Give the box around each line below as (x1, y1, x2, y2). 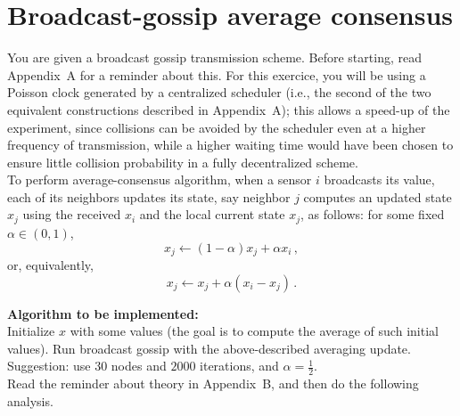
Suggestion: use (7, 356, 91, 375)
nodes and (111, 356, 167, 375)
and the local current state (139, 205, 285, 224)
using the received (22, 205, 121, 224)
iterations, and (200, 356, 279, 375)
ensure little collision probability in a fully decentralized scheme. (7, 152, 358, 171)
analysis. (7, 391, 53, 410)
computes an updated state (303, 187, 452, 206)
